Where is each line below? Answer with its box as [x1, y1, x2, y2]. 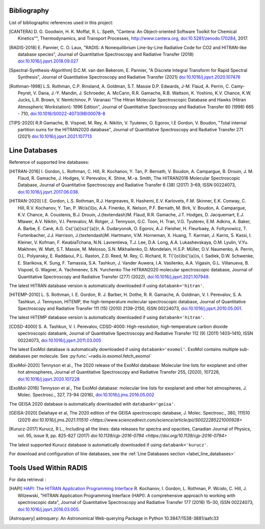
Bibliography [9, 6, 49, 15]
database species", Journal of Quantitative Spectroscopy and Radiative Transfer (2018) [18, 52, 194, 58]
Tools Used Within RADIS [9, 464, 88, 472]
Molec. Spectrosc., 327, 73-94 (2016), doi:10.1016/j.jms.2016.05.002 [18, 392, 155, 398]
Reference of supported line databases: [9, 159, 89, 165]
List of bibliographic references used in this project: [9, 20, 114, 26]
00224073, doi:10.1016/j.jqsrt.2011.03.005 [18, 337, 102, 343]
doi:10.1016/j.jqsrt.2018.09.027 [18, 58, 79, 64]
